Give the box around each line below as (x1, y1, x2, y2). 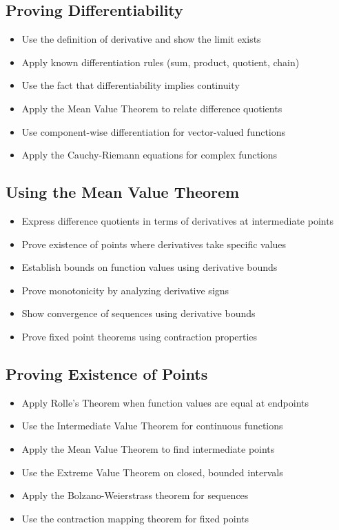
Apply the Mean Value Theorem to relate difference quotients (21, 101, 282, 115)
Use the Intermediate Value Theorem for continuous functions (21, 418, 283, 433)
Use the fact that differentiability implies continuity (21, 78, 240, 92)
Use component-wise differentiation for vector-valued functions (21, 124, 286, 139)
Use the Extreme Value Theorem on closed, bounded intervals (21, 465, 283, 479)
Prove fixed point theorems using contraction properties (21, 329, 258, 343)
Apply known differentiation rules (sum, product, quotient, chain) (21, 54, 300, 69)
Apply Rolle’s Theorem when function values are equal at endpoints (21, 395, 309, 409)
